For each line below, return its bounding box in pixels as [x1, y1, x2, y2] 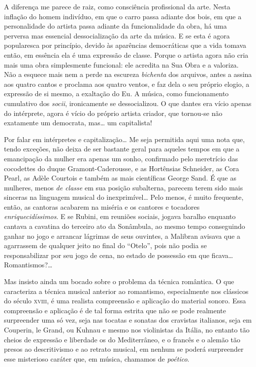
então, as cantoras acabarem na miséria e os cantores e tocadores [4, 201, 200, 212]
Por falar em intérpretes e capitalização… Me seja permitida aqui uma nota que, [4, 134, 245, 144]
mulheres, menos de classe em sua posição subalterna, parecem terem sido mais [4, 182, 243, 192]
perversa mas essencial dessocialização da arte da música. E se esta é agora [4, 30, 230, 40]
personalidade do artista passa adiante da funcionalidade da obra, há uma [4, 21, 227, 31]
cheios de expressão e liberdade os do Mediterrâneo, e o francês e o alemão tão [4, 334, 241, 344]
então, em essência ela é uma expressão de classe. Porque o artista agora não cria [4, 49, 249, 60]
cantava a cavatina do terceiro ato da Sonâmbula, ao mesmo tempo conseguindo [4, 221, 245, 231]
